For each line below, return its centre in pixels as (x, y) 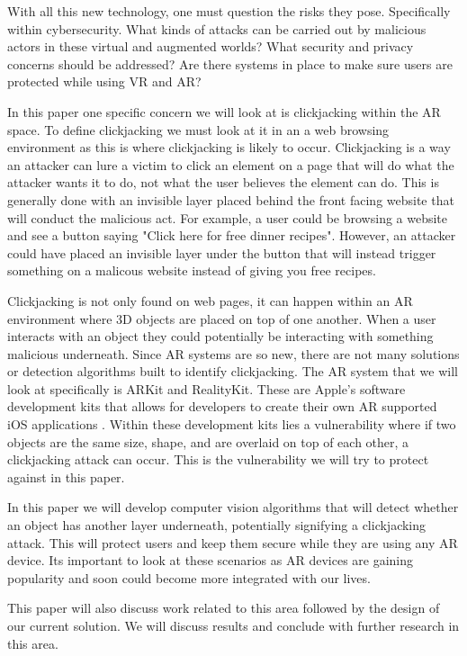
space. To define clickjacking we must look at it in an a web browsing (198, 129)
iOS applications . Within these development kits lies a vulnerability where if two (232, 424)
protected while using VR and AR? (104, 81)
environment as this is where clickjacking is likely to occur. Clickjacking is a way (229, 147)
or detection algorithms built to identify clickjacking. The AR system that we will (233, 371)
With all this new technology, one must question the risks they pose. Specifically (229, 11)
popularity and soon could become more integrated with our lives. (189, 577)
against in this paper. (66, 476)
